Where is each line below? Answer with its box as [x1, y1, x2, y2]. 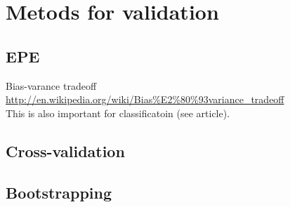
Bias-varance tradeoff [6, 78, 97, 93]
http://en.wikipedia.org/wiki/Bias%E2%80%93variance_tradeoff [6, 92, 284, 107]
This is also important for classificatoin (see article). [6, 105, 230, 120]
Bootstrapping [6, 181, 112, 203]
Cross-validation [6, 140, 125, 161]
